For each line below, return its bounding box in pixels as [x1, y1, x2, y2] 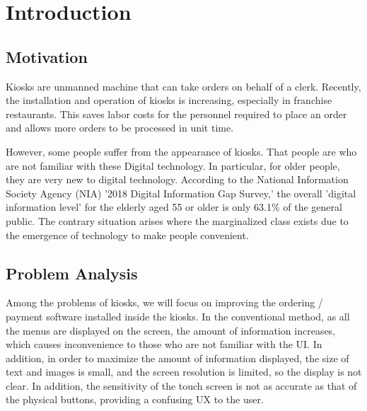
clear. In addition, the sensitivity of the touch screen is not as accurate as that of [6, 378, 357, 393]
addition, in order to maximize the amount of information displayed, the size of [6, 350, 349, 365]
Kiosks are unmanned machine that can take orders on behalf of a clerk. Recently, [6, 79, 361, 93]
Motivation [6, 45, 88, 67]
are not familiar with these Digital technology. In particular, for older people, [6, 158, 340, 173]
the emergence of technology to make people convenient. [6, 227, 249, 242]
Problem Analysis [6, 262, 138, 284]
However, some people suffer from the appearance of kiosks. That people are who [6, 144, 357, 158]
